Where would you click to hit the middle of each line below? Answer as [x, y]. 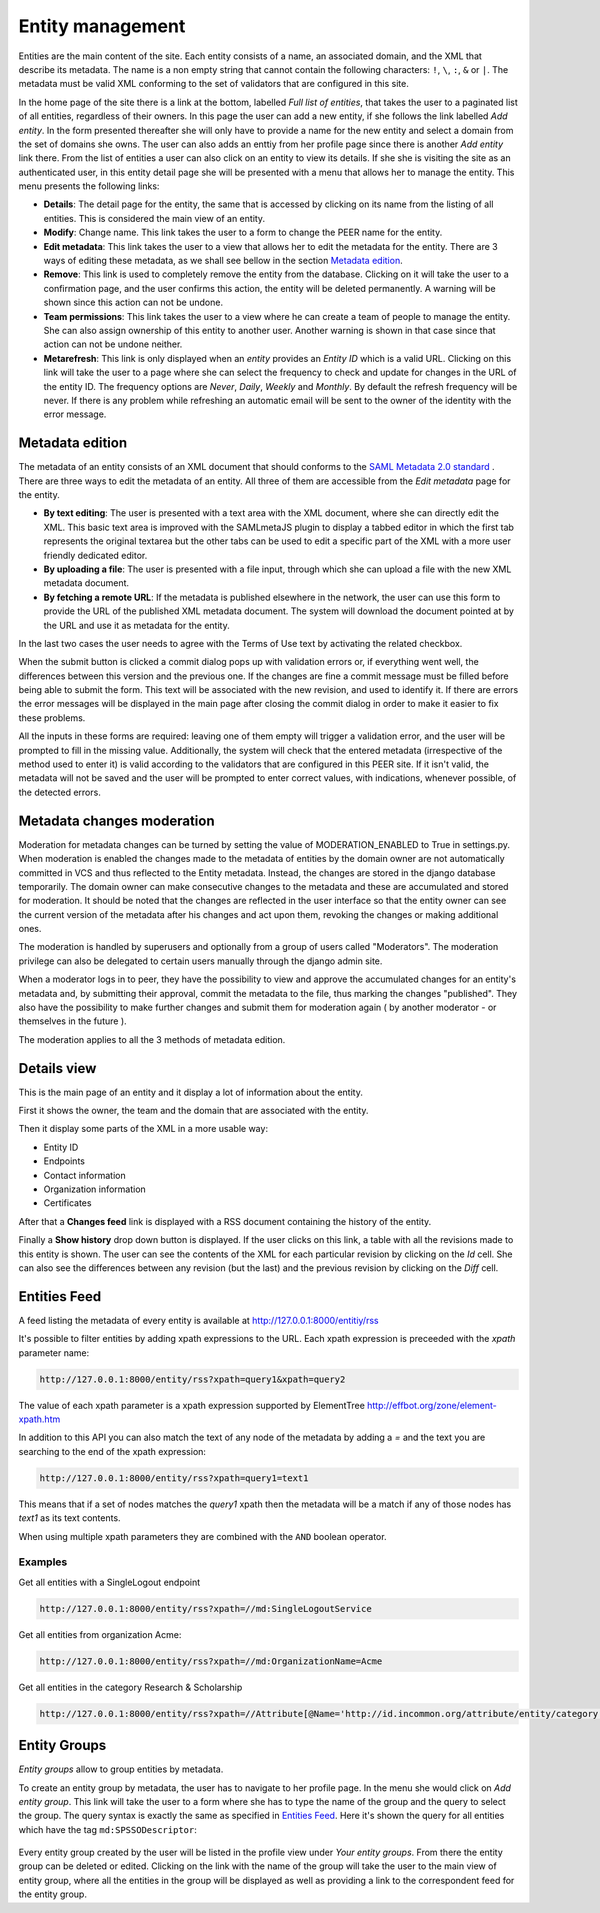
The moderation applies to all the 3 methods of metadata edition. [152, 1039]
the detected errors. [60, 792]
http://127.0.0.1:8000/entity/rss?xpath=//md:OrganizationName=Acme [211, 1661]
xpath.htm [39, 1419]
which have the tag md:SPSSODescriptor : [107, 1829]
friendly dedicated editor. [95, 555]
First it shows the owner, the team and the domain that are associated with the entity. [193, 1111]
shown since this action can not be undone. [133, 302]
